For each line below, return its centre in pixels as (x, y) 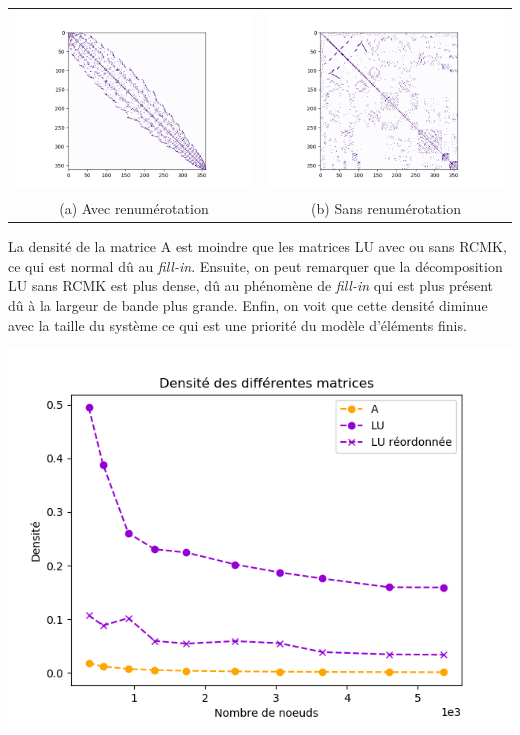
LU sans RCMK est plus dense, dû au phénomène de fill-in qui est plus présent (251, 285)
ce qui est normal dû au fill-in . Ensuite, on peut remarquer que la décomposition (255, 265)
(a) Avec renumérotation (134, 208)
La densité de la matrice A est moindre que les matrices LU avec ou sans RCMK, (257, 246)
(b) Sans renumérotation (386, 208)
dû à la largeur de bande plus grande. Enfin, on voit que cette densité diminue (248, 304)
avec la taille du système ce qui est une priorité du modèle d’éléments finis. (237, 324)
